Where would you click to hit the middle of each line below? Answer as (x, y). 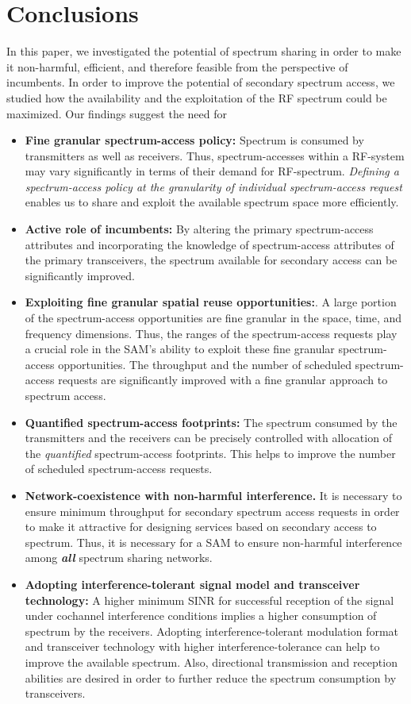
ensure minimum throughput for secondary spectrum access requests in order (212, 511)
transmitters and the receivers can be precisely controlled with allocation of (208, 438)
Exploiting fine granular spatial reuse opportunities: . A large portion (211, 302)
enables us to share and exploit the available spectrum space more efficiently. (212, 202)
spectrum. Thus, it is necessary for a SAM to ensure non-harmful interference (213, 542)
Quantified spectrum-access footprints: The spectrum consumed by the (211, 422)
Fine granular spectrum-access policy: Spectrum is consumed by (194, 140)
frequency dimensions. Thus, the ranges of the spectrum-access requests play (211, 333)
